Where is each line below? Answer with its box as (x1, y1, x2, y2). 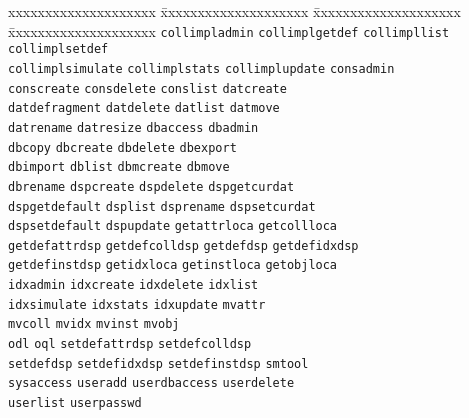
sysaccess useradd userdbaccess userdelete (8, 376, 295, 391)
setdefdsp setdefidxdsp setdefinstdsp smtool (8, 356, 309, 371)
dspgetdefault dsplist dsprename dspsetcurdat (8, 199, 316, 214)
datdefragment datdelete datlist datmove (8, 101, 280, 116)
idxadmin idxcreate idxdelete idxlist (8, 278, 259, 293)
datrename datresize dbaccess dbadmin (8, 120, 259, 135)
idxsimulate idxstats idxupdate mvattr (8, 297, 266, 312)
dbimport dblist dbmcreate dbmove (8, 160, 230, 175)
